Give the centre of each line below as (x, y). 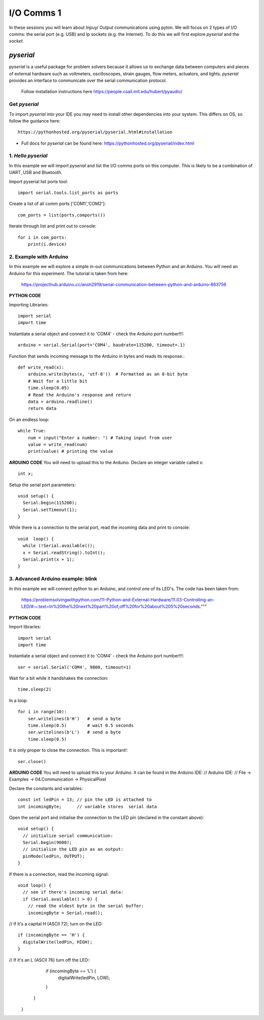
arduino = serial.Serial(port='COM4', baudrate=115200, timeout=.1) (101, 345)
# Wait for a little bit (57, 381)
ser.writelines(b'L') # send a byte (74, 732)
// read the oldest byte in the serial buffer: (86, 906)
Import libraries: (25, 627)
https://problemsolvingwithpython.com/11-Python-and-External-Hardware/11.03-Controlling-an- (118, 599)
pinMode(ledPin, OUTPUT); (54, 856)
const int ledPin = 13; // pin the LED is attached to (85, 800)
